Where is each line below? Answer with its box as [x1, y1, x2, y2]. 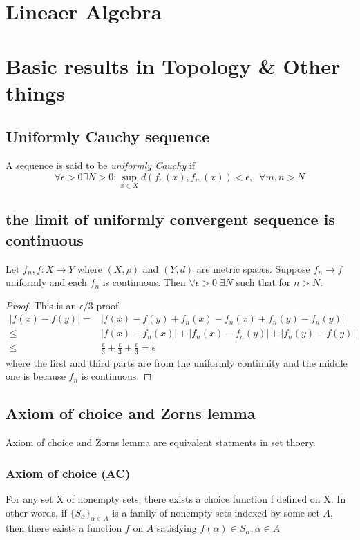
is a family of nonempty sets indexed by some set [112, 505, 320, 519]
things [6, 78, 66, 106]
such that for [236, 275, 291, 289]
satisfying [157, 521, 197, 535]
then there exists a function [6, 521, 122, 535]
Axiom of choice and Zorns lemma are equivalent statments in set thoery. [6, 435, 316, 450]
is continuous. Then [102, 275, 186, 289]
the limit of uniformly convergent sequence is [6, 209, 335, 230]
